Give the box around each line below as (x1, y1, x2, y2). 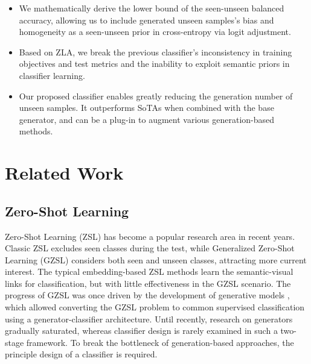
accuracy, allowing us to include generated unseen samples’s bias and (19, 13, 274, 26)
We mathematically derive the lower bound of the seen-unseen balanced (19, 2, 284, 14)
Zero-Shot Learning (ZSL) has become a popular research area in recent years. (5, 230, 295, 242)
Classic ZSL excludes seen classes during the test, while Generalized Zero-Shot (5, 242, 295, 254)
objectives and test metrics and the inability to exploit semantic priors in (19, 57, 290, 70)
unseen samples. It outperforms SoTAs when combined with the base (19, 101, 274, 114)
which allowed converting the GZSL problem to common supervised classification (5, 301, 305, 313)
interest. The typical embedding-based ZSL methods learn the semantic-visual (5, 265, 293, 278)
